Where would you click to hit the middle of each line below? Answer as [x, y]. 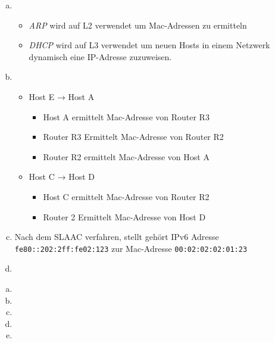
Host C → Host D [62, 177]
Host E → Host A [62, 96]
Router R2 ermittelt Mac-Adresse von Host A [126, 156]
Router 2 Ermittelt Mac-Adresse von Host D [124, 216]
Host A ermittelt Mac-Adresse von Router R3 [126, 116]
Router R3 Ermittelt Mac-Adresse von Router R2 [133, 137]
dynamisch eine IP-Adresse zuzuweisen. [100, 56]
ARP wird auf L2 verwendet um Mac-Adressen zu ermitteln [138, 25]
